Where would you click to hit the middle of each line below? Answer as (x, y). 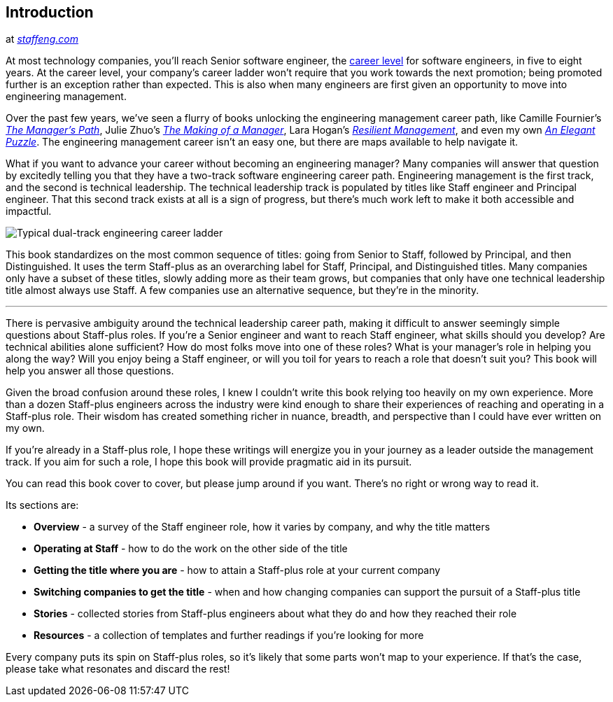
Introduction (50, 12)
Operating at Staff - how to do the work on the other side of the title (191, 549)
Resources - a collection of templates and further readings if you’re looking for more (229, 636)
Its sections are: (42, 505)
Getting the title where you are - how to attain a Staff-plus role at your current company (237, 570)
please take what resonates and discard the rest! (118, 669)
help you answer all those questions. (90, 371)
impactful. (29, 211)
